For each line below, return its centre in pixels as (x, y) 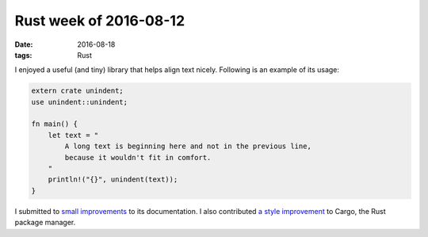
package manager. (45, 223)
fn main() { (55, 124)
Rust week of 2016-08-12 (100, 21)
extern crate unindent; (78, 91)
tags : (23, 55)
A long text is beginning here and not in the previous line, (188, 146)
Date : (24, 44)
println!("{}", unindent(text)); (113, 180)
